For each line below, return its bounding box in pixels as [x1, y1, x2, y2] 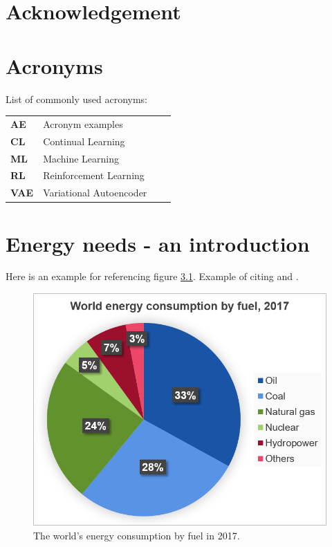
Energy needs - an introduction [6, 229, 310, 257]
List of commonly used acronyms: [6, 91, 148, 106]
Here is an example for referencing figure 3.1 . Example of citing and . [6, 269, 299, 284]
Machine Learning [43, 151, 120, 165]
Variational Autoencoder [43, 185, 147, 200]
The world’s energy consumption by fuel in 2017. [33, 528, 240, 542]
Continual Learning [43, 133, 125, 148]
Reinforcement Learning [43, 168, 145, 183]
